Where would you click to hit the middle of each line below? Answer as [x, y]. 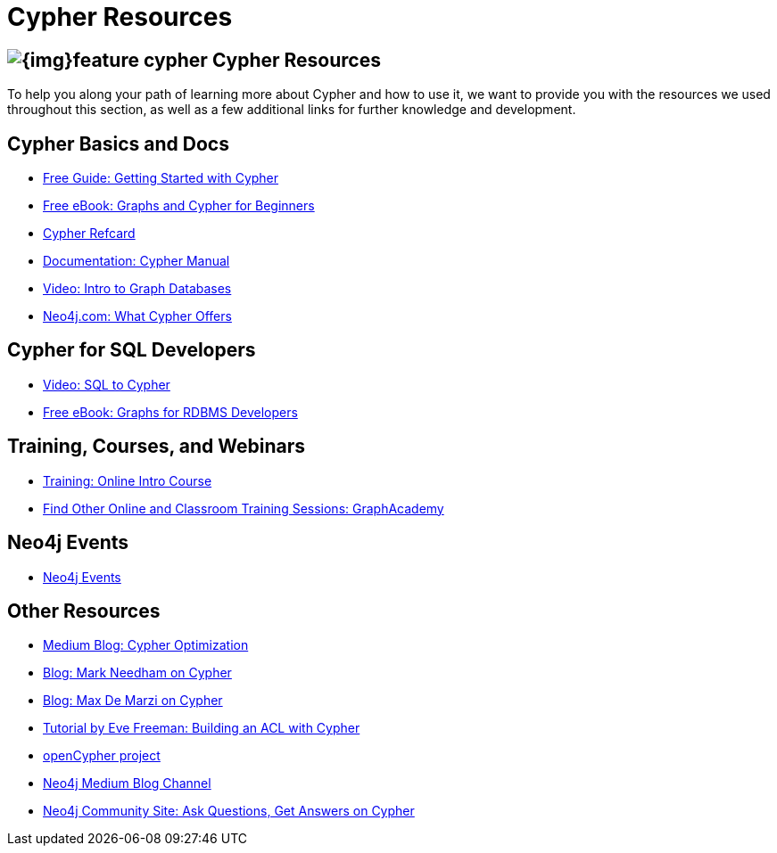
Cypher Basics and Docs [118, 144]
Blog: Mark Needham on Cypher [137, 673]
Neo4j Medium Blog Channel [127, 783]
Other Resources [84, 611]
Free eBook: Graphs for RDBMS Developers [170, 412]
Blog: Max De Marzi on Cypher [133, 701]
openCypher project [102, 756]
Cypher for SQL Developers [132, 350]
